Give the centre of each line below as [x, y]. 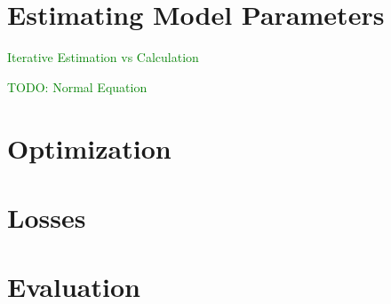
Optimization [89, 148]
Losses [47, 217]
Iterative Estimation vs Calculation [103, 57]
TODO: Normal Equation [77, 86]
